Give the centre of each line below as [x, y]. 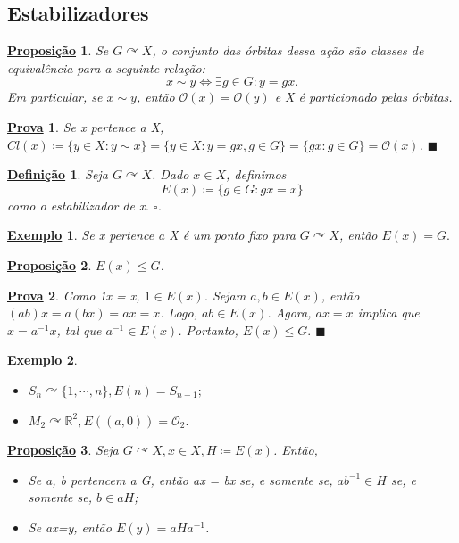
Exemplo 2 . [42, 360]
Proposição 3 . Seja [63, 450]
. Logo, [179, 313]
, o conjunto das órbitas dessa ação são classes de [288, 50]
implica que [388, 313]
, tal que [79, 329]
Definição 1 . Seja [58, 174]
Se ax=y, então [70, 527]
